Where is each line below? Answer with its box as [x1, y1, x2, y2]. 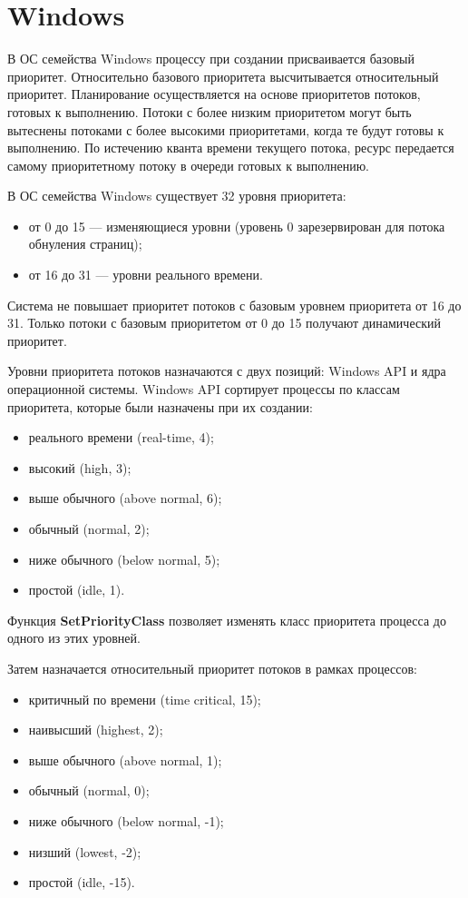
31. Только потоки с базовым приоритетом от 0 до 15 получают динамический [7, 313, 441, 332]
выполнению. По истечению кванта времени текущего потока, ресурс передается [7, 138, 454, 157]
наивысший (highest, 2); [28, 720, 163, 739]
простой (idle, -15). [28, 873, 135, 892]
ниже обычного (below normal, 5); [28, 549, 220, 568]
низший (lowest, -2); [28, 842, 141, 861]
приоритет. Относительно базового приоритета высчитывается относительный [7, 66, 439, 85]
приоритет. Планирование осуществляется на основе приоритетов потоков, [7, 84, 421, 104]
